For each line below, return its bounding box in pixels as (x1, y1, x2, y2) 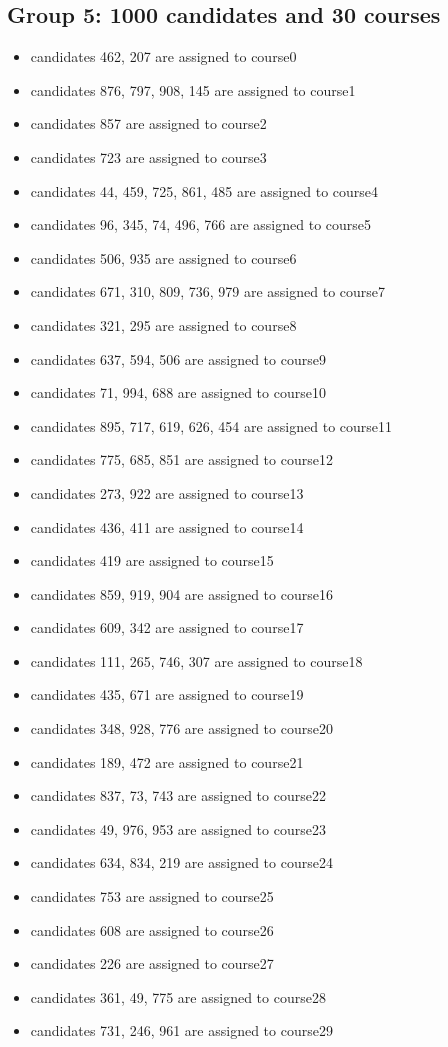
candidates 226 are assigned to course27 (30, 953, 274, 974)
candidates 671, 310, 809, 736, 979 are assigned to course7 (30, 281, 386, 302)
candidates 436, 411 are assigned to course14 (30, 516, 304, 537)
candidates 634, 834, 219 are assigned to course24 (30, 852, 333, 873)
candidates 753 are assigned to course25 (30, 886, 274, 907)
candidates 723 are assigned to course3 (30, 146, 267, 167)
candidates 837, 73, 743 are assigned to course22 (30, 785, 326, 806)
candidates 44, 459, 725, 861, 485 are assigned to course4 (30, 180, 379, 201)
